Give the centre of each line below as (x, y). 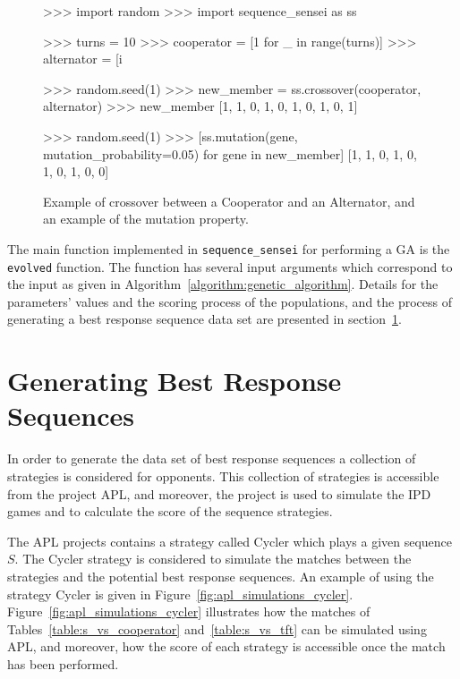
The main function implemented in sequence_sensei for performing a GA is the (229, 248)
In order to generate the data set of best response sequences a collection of (212, 458)
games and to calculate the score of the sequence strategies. (170, 511)
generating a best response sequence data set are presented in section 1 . (204, 319)
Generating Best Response (175, 381)
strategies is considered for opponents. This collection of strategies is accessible (223, 475)
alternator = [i (83, 59)
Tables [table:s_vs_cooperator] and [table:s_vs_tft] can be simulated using (217, 628)
